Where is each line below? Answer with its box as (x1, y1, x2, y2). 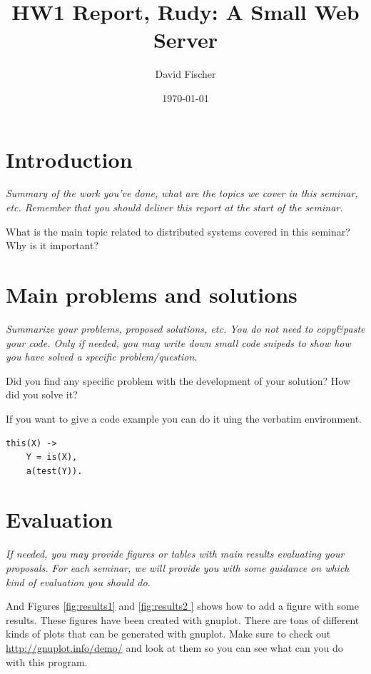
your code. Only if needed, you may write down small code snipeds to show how (6, 335, 351, 350)
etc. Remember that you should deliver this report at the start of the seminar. (6, 200, 343, 215)
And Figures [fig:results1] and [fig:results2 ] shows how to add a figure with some (6, 598, 359, 613)
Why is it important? (6, 238, 99, 253)
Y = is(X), (26, 452, 78, 463)
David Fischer (155, 66, 216, 81)
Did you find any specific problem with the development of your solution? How (6, 373, 351, 388)
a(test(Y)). (26, 466, 83, 476)
